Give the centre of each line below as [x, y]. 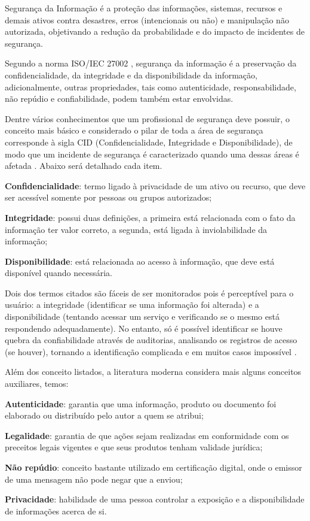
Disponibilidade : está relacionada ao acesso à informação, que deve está [140, 261]
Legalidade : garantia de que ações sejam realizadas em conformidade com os [147, 435]
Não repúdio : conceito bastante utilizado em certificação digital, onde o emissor [154, 467]
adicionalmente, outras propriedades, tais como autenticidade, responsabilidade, [151, 87]
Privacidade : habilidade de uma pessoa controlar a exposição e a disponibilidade [155, 499]
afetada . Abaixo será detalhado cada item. [84, 166]
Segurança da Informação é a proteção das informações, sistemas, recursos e [144, 8]
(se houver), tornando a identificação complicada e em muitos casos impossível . [151, 351]
